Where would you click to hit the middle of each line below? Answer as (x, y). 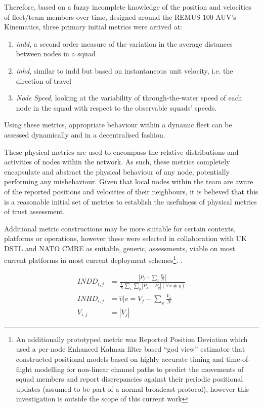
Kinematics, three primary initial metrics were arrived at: (93, 27)
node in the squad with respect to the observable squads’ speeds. (116, 107)
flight (24, 369)
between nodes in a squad (56, 54)
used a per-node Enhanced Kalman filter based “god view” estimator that (130, 349)
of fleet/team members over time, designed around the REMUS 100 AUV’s (120, 16)
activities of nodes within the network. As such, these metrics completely (117, 162)
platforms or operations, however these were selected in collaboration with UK (126, 238)
